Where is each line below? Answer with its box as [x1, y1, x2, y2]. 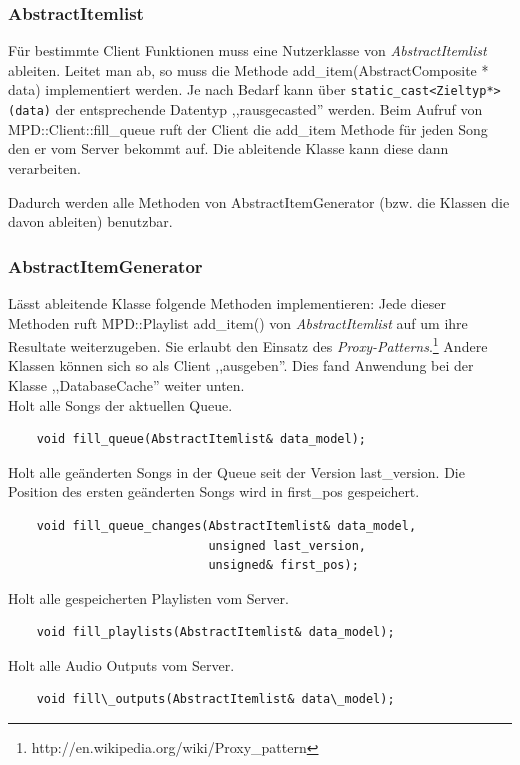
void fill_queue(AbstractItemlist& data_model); [36, 432, 366, 447]
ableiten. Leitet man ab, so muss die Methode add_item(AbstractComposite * [8, 59, 489, 80]
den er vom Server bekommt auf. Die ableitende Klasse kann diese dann [8, 138, 449, 159]
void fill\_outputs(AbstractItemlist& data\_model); [36, 692, 395, 707]
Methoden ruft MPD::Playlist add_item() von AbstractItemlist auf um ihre [8, 312, 468, 333]
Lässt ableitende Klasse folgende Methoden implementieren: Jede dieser [8, 292, 446, 313]
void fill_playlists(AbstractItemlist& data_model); [36, 625, 395, 640]
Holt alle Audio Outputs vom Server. [8, 654, 235, 675]
